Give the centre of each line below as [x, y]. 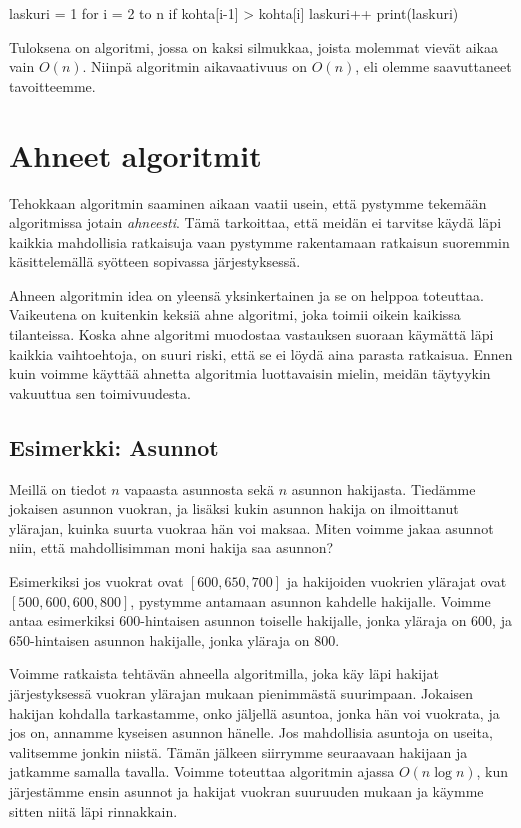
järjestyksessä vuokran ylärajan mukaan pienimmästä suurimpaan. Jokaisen [241, 692]
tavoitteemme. [52, 85]
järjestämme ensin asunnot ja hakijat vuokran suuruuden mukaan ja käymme [246, 790]
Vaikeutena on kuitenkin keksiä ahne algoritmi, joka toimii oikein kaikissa [235, 314]
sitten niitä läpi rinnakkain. [93, 810]
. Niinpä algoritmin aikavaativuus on [195, 66]
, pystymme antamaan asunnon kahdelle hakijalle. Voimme [310, 600]
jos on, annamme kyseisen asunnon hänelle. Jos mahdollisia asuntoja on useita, [251, 732]
